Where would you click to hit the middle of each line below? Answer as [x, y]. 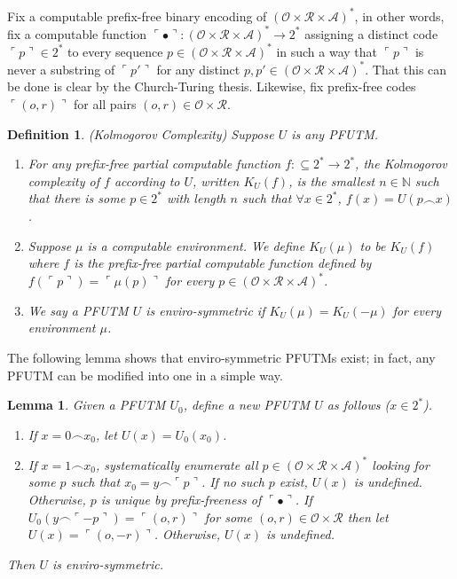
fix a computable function [77, 33]
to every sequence [115, 51]
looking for [401, 464]
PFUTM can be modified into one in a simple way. [145, 375]
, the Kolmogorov [401, 164]
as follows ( [359, 405]
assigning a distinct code [371, 33]
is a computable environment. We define [196, 245]
